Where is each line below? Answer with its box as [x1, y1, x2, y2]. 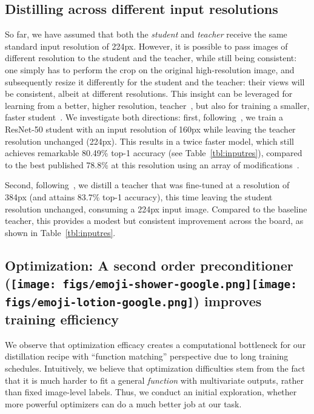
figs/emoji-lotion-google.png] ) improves [5, 292, 262, 310]
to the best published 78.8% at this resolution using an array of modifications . [5, 158, 299, 171]
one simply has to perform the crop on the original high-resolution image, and [5, 63, 295, 76]
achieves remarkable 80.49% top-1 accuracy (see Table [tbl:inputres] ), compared [5, 146, 302, 159]
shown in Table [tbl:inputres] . [5, 226, 116, 238]
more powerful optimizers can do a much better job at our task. [5, 397, 242, 410]
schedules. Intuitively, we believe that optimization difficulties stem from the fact [5, 362, 306, 375]
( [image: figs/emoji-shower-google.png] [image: [5, 274, 298, 292]
